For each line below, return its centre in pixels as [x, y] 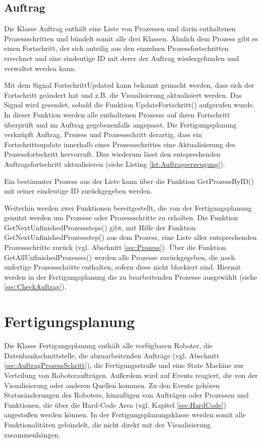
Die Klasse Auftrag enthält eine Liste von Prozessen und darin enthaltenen [120, 28]
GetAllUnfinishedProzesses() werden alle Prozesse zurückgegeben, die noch [120, 257]
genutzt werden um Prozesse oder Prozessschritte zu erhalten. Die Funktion [121, 217]
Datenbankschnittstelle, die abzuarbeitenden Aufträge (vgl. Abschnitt [112, 355]
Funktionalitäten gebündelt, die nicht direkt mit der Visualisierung [108, 424]
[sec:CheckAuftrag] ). [35, 287]
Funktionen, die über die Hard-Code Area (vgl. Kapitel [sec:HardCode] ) [115, 404]
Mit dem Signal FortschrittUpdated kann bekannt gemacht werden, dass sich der [129, 85]
